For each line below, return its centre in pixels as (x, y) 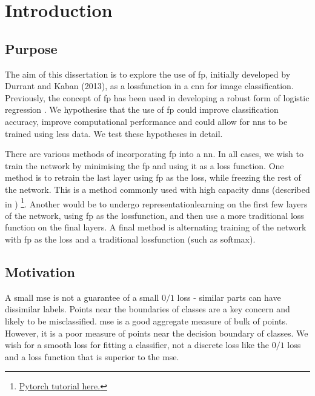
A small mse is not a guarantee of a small (82, 297)
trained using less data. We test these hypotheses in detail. (114, 133)
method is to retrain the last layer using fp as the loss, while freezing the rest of (153, 177)
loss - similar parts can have (229, 297)
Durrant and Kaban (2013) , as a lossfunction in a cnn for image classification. (149, 86)
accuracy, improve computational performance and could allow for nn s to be (146, 121)
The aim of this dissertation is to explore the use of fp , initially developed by (148, 74)
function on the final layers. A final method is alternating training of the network (156, 227)
